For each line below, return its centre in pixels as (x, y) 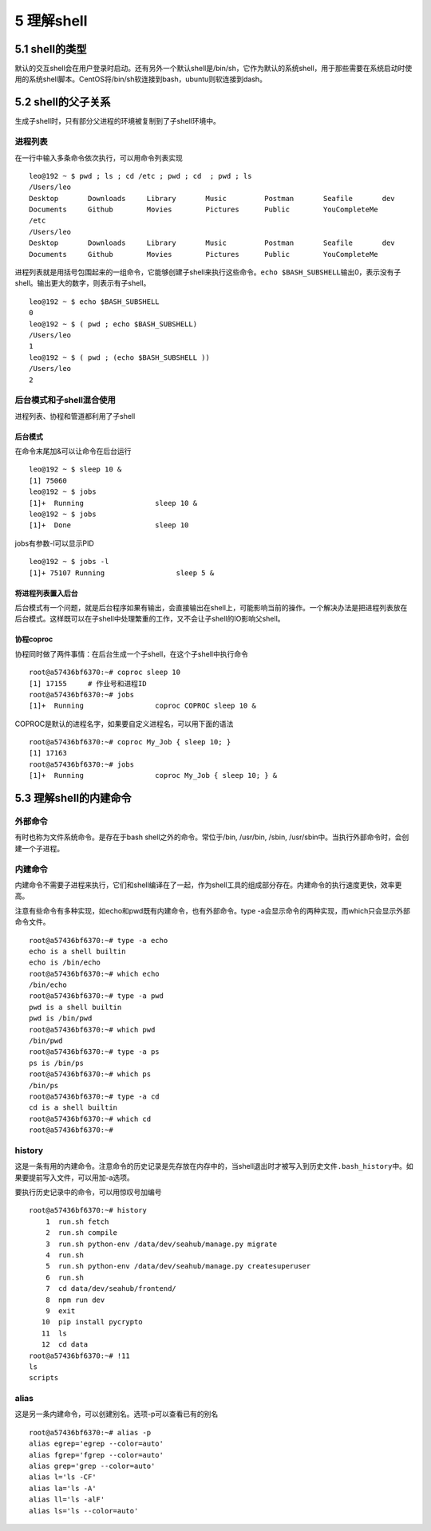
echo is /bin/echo (65, 963)
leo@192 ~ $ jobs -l (69, 562)
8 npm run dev (75, 1300)
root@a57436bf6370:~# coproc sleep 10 (105, 673)
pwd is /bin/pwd (61, 1018)
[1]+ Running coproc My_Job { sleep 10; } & (153, 775)
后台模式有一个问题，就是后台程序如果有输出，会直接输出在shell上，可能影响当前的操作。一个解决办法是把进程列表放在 (211, 607)
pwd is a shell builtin (75, 1007)
